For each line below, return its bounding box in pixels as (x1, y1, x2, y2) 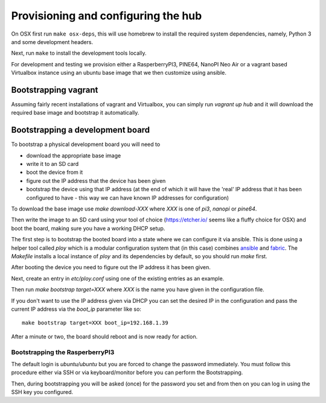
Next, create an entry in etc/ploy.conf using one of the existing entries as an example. (11, 274, 225, 282)
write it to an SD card (26, 160, 79, 168)
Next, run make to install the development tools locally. (11, 49, 147, 57)
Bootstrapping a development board (11, 125, 150, 135)
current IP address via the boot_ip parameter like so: (11, 305, 142, 313)
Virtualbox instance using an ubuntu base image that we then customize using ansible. (11, 69, 226, 77)
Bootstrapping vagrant (11, 84, 98, 95)
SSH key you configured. (11, 389, 74, 396)
